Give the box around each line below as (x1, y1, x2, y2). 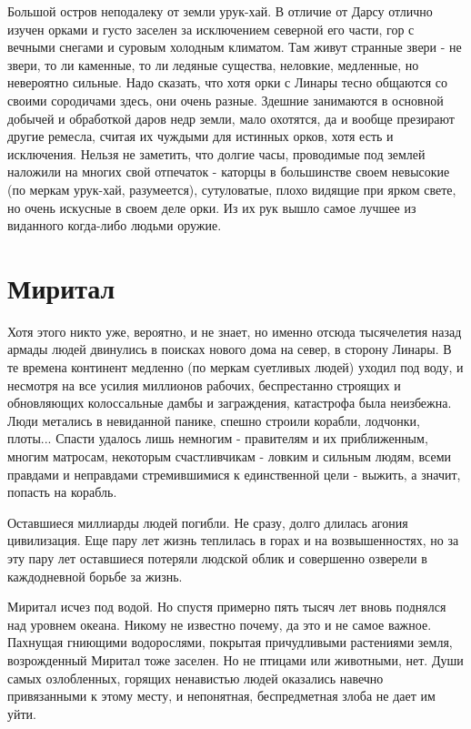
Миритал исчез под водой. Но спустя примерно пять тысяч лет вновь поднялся (7, 597, 446, 616)
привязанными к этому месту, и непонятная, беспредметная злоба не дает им (7, 686, 436, 705)
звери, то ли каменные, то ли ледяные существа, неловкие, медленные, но (7, 55, 419, 74)
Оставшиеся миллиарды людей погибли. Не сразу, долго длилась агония (7, 512, 408, 532)
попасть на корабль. (7, 482, 117, 501)
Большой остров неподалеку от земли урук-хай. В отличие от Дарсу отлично (7, 2, 433, 20)
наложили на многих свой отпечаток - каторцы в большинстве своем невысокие (7, 162, 450, 181)
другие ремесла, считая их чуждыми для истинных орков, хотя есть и (7, 127, 394, 146)
